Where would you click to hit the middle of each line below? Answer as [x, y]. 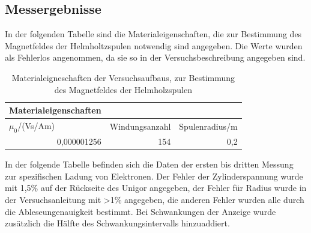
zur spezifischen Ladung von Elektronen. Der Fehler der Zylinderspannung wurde [154, 176]
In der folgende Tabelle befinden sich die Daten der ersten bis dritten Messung [149, 164]
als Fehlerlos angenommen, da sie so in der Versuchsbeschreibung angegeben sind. [155, 57]
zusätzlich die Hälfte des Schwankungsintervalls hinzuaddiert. [117, 223]
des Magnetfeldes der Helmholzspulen [123, 89]
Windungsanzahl [140, 126]
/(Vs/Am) [36, 126]
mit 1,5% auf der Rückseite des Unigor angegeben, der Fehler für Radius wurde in [156, 188]
